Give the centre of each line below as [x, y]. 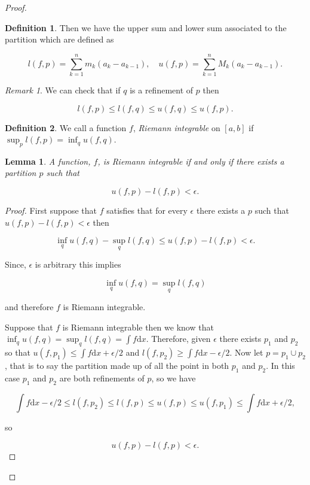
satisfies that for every [147, 210]
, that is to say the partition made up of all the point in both [117, 366]
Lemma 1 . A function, [48, 161]
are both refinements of [102, 378]
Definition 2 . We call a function [66, 127]
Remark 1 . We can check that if [63, 90]
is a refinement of [162, 90]
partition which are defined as [59, 39]
